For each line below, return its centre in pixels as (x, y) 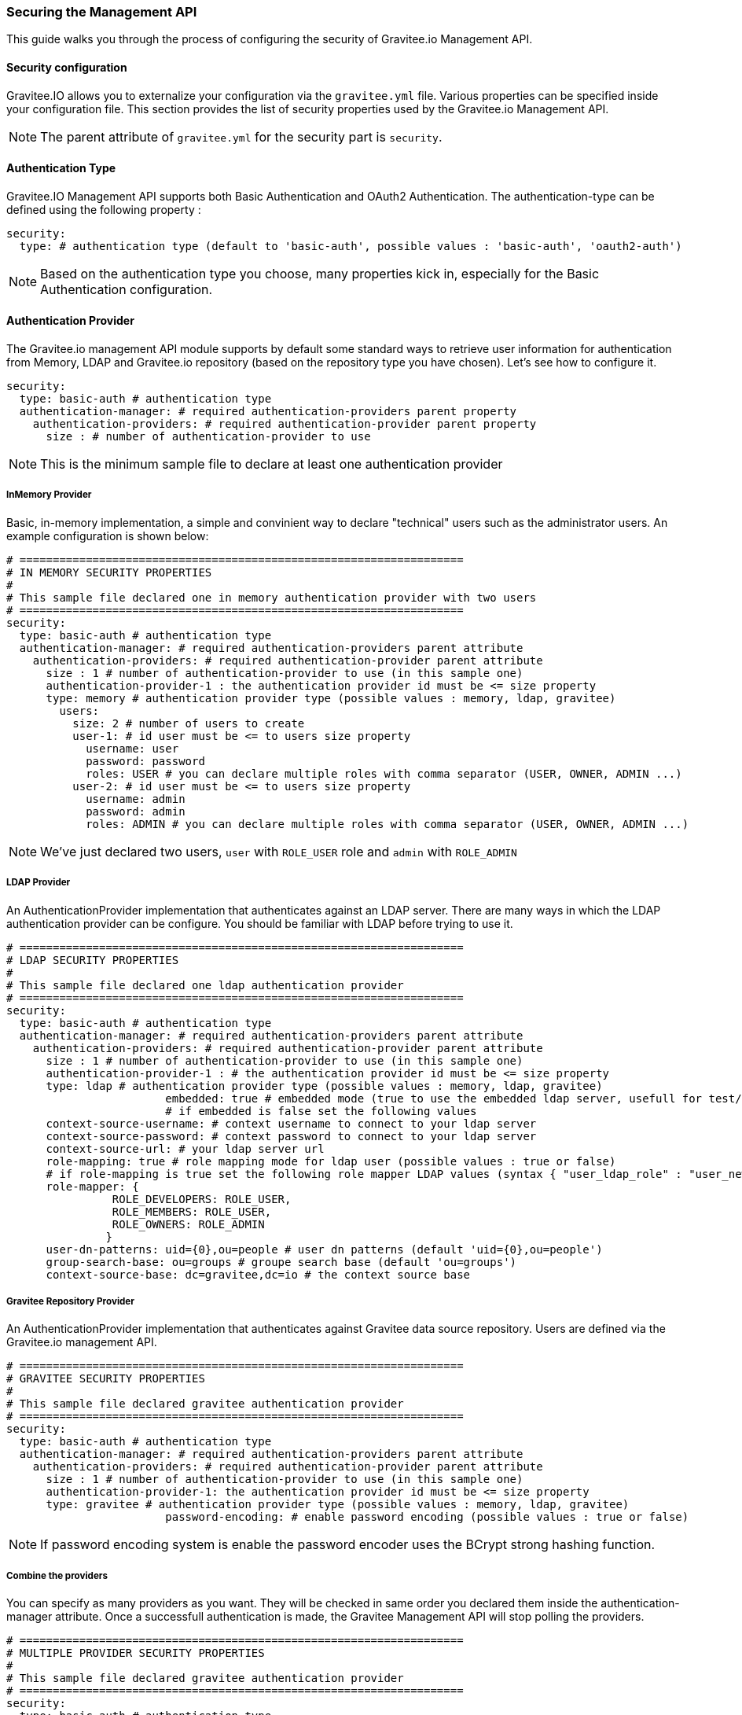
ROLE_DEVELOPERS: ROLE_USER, (202, 1199)
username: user (132, 748)
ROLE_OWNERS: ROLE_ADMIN (188, 1224)
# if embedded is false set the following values (321, 1111)
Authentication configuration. (127, 289)
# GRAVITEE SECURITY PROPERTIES (106, 1379)
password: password (145, 761)
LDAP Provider (39, 883)
